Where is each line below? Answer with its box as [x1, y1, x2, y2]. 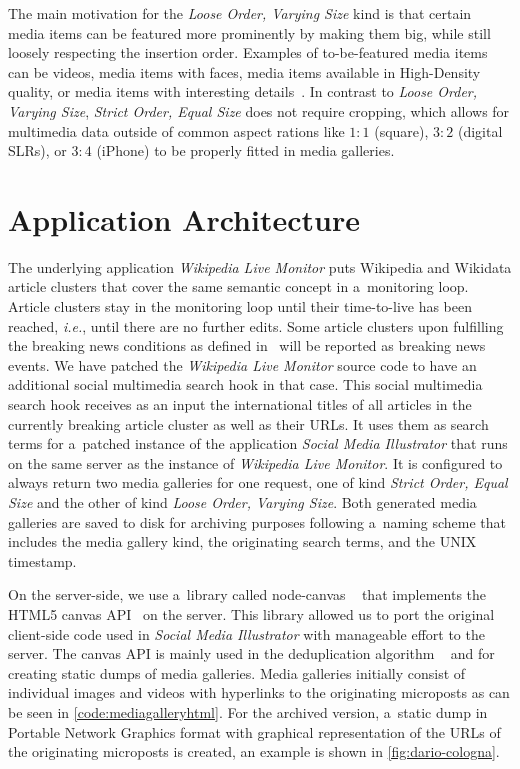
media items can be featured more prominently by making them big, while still [8, 22, 491, 43]
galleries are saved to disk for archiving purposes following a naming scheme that [8, 511, 507, 532]
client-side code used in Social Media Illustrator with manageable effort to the [8, 623, 485, 644]
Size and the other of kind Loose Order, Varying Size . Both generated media [8, 492, 477, 512]
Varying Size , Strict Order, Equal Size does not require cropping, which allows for [8, 100, 510, 121]
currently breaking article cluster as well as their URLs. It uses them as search [8, 413, 489, 434]
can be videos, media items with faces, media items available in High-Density [8, 61, 481, 82]
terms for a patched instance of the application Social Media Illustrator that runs [8, 433, 508, 454]
